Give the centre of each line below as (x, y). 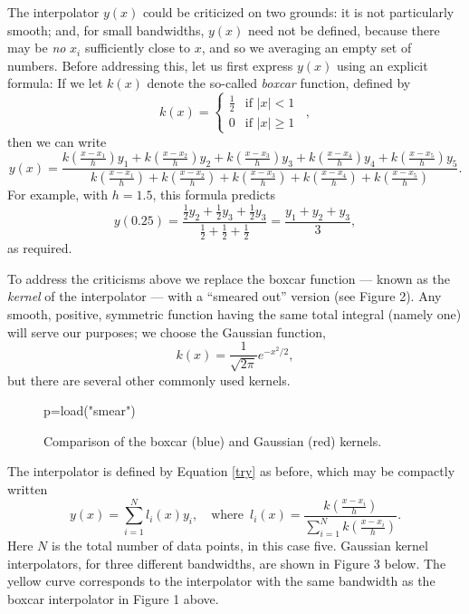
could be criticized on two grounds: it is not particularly (298, 12)
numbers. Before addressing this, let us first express (150, 65)
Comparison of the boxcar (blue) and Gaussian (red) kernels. (213, 440)
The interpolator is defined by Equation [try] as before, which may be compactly (231, 471)
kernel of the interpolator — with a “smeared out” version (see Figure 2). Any (225, 296)
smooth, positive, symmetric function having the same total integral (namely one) (234, 314)
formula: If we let (55, 83)
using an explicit (382, 65)
